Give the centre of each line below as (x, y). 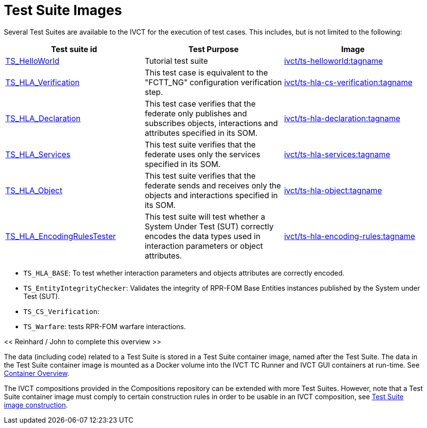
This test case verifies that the (200, 103)
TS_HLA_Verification (43, 82)
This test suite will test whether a (205, 216)
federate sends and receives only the (213, 185)
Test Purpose (213, 49)
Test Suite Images (63, 10)
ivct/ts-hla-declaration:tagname (342, 118)
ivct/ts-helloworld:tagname (333, 61)
